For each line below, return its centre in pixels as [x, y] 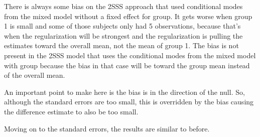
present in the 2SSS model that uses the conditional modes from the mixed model [130, 55]
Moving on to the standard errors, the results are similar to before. [107, 128]
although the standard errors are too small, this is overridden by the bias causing [129, 102]
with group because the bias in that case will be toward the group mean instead [127, 65]
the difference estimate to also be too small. [71, 111]
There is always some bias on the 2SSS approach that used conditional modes [123, 6]
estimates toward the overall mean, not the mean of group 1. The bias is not [121, 45]
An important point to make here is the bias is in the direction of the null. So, [124, 92]
